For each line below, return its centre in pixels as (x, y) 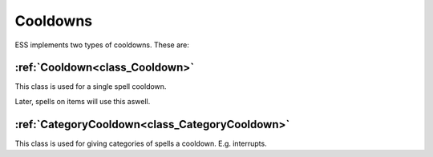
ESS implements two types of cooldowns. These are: (102, 45)
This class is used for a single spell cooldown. (91, 87)
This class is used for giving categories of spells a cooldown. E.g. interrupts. (141, 143)
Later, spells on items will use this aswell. (83, 101)
